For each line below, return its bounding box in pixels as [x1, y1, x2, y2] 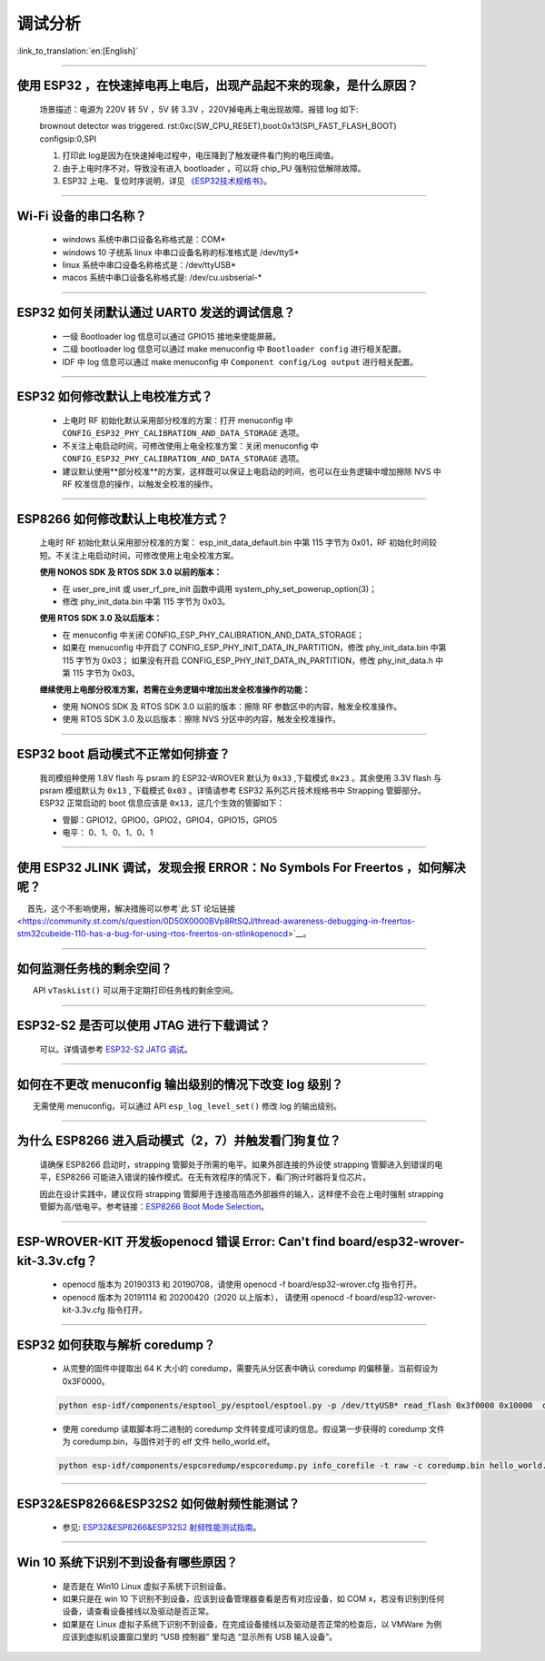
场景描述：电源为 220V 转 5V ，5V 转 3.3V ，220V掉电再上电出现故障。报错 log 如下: [39, 104, 359, 114]
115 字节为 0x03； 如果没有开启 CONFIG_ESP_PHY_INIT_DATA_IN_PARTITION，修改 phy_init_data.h [62, 655, 433, 666]
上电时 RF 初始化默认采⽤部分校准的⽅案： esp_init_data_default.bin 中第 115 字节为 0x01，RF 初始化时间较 [39, 537, 438, 549]
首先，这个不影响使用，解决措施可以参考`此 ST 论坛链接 [26, 903, 236, 914]
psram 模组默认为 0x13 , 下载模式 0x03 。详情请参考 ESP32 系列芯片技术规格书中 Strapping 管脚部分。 [39, 785, 426, 796]
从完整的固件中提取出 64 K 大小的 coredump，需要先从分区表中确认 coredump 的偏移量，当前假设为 [62, 1363, 439, 1374]
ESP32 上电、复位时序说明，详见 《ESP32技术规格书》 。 [62, 175, 272, 186]
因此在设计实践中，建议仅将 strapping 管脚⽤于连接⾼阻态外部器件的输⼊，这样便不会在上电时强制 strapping [39, 1188, 444, 1199]
